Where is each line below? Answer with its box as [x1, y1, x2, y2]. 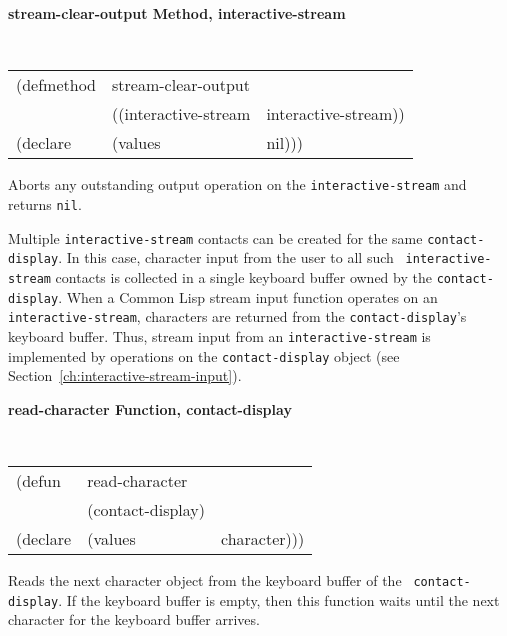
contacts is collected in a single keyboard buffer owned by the [55, 266, 432, 287]
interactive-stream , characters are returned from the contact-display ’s [8, 306, 467, 327]
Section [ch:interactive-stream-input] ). [8, 365, 242, 386]
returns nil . [8, 193, 82, 214]
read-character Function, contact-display [8, 398, 292, 419]
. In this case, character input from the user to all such [58, 247, 394, 268]
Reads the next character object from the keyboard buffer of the [8, 570, 402, 590]
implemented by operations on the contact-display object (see [8, 345, 400, 366]
